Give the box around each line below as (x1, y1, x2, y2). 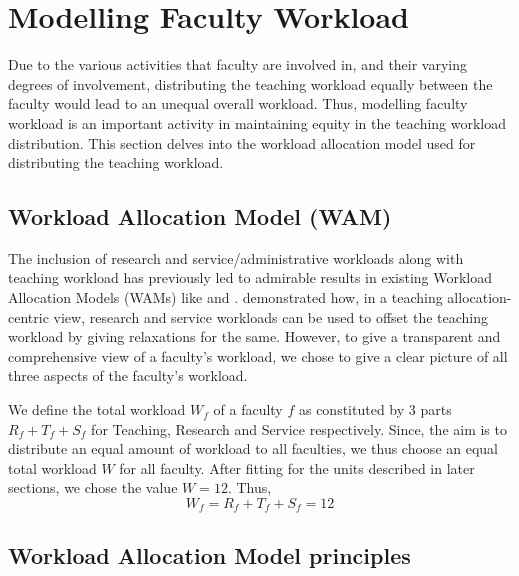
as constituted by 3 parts (298, 399, 452, 420)
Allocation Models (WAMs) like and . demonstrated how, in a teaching (8, 287, 443, 308)
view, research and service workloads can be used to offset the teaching (53, 306, 489, 327)
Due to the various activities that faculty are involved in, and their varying (8, 54, 468, 75)
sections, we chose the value (8, 477, 178, 498)
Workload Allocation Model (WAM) (8, 201, 392, 232)
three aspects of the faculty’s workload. (8, 365, 248, 386)
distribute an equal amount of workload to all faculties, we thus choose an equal (8, 438, 498, 459)
